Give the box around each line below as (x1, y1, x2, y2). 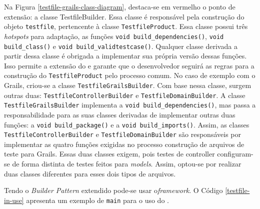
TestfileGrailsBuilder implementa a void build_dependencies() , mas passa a (4, 99, 256, 110)
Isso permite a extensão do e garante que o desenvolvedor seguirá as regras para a (4, 60, 254, 70)
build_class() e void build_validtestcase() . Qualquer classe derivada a (4, 40, 237, 51)
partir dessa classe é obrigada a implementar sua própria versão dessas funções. (4, 50, 247, 61)
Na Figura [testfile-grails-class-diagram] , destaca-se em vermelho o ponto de (4, 1, 235, 11)
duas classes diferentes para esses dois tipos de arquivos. (4, 168, 176, 178)
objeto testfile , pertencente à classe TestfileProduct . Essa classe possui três (4, 21, 248, 31)
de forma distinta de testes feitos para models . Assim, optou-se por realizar (12, 158, 241, 169)
